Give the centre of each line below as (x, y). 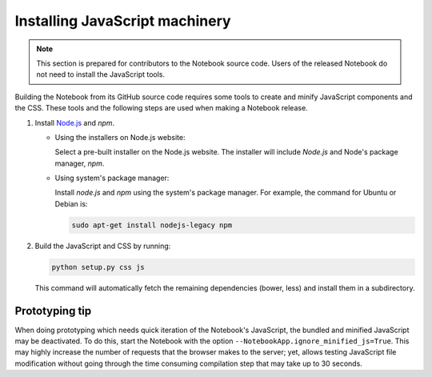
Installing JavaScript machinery (123, 21)
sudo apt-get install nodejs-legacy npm (152, 225)
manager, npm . (80, 163)
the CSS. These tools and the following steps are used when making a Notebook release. (161, 108)
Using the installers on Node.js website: (120, 137)
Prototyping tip (53, 311)
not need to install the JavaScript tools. (101, 74)
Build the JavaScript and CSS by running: (103, 246)
